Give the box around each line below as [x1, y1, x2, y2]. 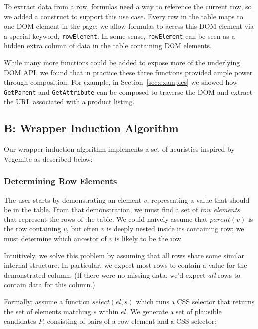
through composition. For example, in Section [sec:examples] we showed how [4, 77, 238, 87]
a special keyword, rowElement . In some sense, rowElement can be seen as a [4, 30, 235, 41]
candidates [4, 316, 36, 326]
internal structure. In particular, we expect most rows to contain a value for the [4, 260, 247, 270]
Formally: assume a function [4, 296, 90, 307]
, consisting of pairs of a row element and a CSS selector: [43, 316, 217, 326]
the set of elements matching [4, 306, 91, 316]
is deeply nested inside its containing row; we [106, 223, 244, 234]
